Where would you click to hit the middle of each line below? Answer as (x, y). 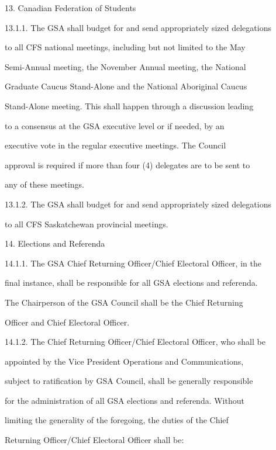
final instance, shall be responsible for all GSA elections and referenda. (131, 283)
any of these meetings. (44, 184)
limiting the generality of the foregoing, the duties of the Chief (117, 420)
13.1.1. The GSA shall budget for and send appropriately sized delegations (138, 27)
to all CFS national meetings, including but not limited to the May (125, 47)
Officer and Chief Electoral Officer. (67, 322)
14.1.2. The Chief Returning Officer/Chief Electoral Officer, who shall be (135, 342)
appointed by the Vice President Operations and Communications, (124, 361)
